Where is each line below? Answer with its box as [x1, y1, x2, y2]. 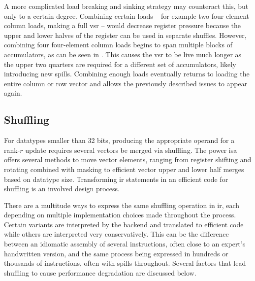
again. [4, 88, 22, 98]
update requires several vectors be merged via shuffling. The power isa [25, 144, 237, 155]
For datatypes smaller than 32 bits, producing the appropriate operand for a [4, 135, 235, 145]
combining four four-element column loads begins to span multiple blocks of [4, 39, 232, 50]
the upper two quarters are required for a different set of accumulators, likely [4, 59, 236, 69]
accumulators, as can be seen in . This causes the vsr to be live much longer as [4, 49, 242, 59]
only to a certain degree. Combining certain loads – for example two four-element [4, 10, 250, 21]
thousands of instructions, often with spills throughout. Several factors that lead [4, 258, 246, 268]
